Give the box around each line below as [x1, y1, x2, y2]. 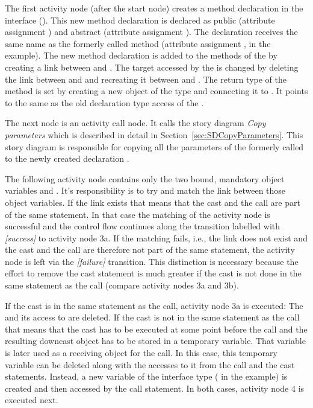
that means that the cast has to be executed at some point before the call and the [5, 322, 308, 335]
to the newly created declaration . [5, 152, 129, 165]
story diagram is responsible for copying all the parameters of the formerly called [5, 140, 304, 153]
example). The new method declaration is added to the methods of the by [5, 49, 277, 62]
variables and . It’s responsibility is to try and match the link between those [5, 184, 286, 197]
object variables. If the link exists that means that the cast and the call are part [5, 196, 300, 208]
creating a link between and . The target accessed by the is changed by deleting [5, 60, 299, 73]
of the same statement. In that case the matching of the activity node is [5, 208, 270, 220]
